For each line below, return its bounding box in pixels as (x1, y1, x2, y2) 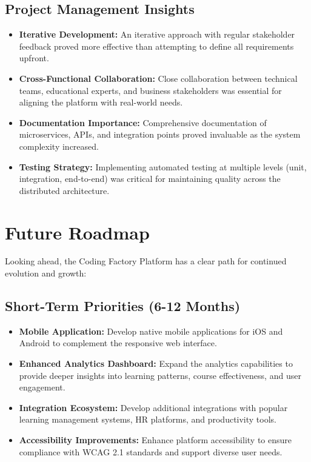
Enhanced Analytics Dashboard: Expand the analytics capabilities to (19, 357, 293, 370)
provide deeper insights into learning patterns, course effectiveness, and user (19, 369, 301, 381)
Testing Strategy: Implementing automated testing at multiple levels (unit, (19, 160, 307, 173)
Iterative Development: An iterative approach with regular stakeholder (19, 28, 295, 41)
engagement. (19, 381, 65, 393)
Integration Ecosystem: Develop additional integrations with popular (19, 401, 288, 413)
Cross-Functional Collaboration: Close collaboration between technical (19, 72, 298, 84)
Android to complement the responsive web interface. (19, 336, 217, 349)
